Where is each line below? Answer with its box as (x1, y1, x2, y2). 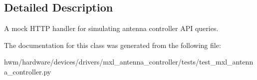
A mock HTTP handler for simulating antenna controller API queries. (4, 23, 219, 33)
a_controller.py (4, 66, 51, 76)
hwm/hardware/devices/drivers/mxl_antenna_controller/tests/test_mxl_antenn (4, 56, 254, 67)
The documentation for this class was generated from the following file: (4, 39, 221, 50)
